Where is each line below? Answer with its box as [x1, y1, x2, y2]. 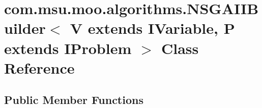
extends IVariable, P [88, 18, 235, 38]
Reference [4, 57, 75, 78]
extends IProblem [4, 37, 132, 58]
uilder [4, 18, 46, 38]
